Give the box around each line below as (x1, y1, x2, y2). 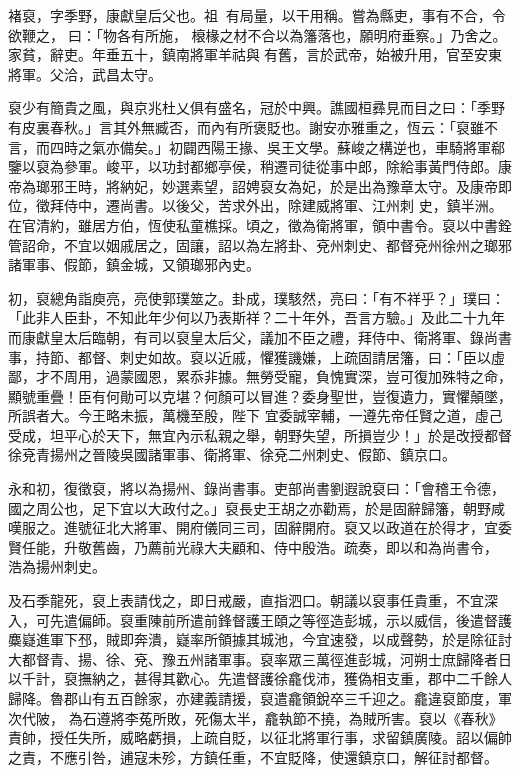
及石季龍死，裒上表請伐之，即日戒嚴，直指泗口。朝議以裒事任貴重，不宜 (8, 590, 484, 611)
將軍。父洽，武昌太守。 (8, 63, 162, 84)
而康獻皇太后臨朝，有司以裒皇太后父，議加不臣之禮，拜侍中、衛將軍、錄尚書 (8, 326, 512, 347)
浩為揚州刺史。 (8, 556, 106, 577)
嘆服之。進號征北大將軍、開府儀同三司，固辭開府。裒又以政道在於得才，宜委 (8, 517, 512, 538)
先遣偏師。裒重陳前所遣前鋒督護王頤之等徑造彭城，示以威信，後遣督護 (49, 609, 512, 630)
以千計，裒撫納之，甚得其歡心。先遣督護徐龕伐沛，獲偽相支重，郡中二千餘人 (8, 668, 512, 689)
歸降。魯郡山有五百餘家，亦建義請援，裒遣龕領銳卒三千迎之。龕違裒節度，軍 (8, 688, 512, 708)
